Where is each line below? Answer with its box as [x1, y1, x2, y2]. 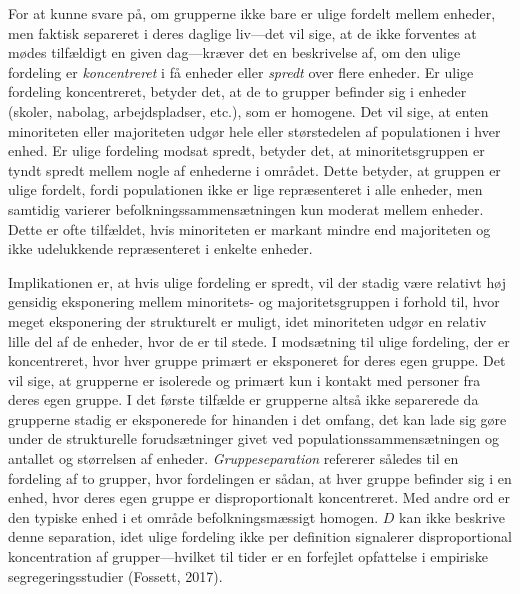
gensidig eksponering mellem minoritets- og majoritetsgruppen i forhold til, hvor [8, 291, 500, 312]
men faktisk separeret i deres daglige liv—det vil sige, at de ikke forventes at [8, 22, 477, 43]
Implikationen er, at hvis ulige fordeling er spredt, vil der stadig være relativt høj [8, 271, 506, 292]
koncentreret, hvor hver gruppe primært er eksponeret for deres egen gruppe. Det [8, 350, 506, 371]
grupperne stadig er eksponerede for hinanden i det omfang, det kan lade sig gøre [8, 408, 507, 429]
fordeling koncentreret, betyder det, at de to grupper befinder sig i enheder [8, 81, 467, 102]
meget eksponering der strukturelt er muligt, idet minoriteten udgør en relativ [8, 310, 487, 331]
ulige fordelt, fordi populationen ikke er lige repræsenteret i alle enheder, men [8, 179, 483, 200]
